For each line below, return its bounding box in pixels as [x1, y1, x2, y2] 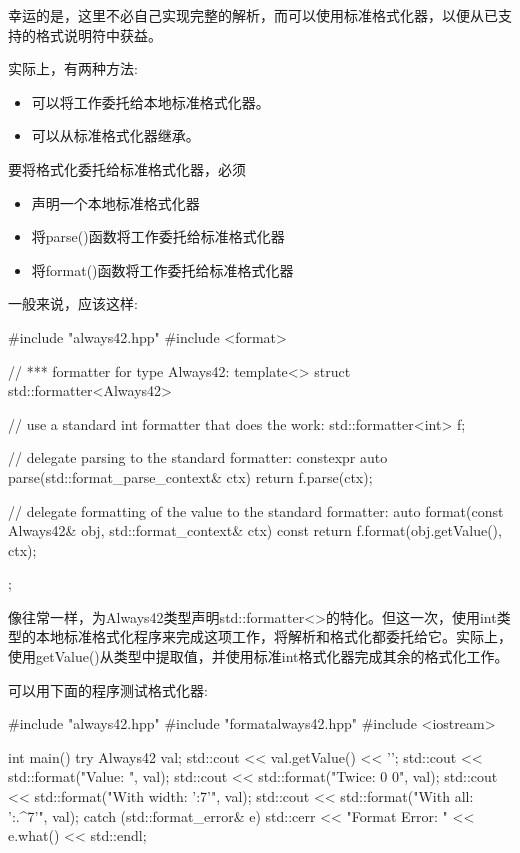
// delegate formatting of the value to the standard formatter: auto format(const [8, 500, 504, 521]
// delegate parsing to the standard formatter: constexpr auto [8, 447, 388, 468]
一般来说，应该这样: [8, 293, 138, 314]
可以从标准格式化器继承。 [31, 125, 200, 146]
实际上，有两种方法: [8, 58, 138, 79]
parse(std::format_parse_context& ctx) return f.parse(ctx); [8, 466, 373, 487]
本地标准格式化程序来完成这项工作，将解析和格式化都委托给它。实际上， [35, 626, 512, 647]
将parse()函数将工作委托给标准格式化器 [31, 226, 285, 247]
